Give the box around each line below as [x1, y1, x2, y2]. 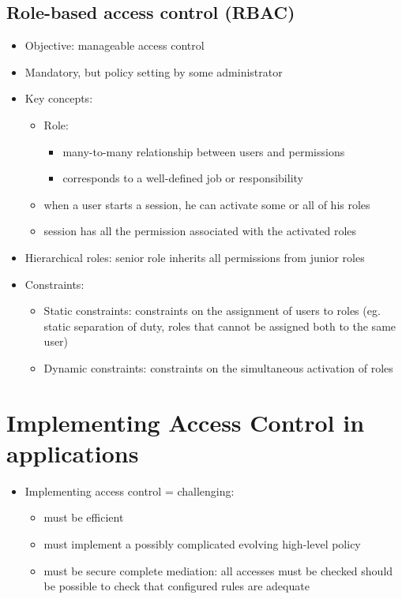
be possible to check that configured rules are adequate [43, 578, 310, 594]
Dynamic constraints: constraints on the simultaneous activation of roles [43, 359, 393, 376]
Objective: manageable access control [24, 37, 205, 54]
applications [6, 436, 139, 469]
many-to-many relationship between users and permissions [62, 143, 345, 159]
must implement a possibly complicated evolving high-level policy [43, 536, 361, 552]
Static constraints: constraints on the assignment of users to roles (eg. [43, 302, 381, 319]
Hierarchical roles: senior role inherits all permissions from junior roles [24, 249, 365, 265]
